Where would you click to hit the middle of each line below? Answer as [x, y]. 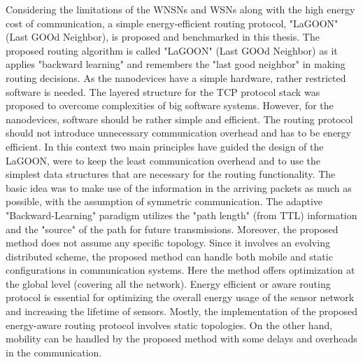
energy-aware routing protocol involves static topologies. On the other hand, [169, 325]
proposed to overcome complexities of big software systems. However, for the [170, 105]
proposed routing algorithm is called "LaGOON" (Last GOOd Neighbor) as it [172, 50]
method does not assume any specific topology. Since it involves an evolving [168, 243]
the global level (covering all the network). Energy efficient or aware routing [168, 283]
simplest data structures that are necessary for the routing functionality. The [171, 174]
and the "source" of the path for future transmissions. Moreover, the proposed [172, 229]
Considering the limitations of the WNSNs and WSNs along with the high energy [180, 9]
